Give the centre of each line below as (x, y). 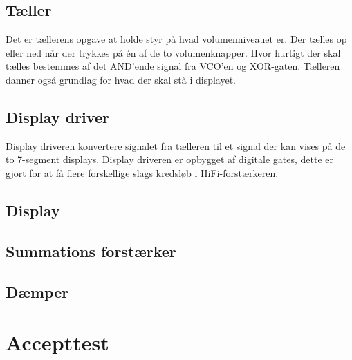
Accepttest (57, 342)
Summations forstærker (91, 250)
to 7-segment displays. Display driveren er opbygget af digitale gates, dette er (169, 159)
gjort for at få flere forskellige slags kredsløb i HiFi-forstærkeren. (142, 172)
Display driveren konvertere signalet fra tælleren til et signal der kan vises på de (176, 145)
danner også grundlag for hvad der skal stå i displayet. (121, 79)
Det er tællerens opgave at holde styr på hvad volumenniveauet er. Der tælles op (176, 39)
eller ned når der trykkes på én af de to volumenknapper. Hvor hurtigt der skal (173, 52)
